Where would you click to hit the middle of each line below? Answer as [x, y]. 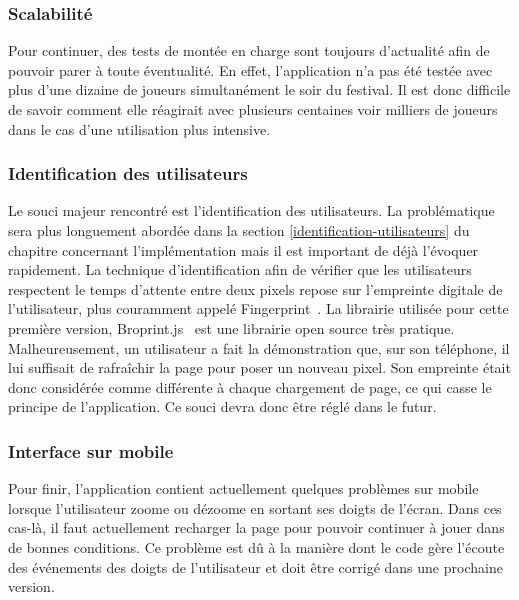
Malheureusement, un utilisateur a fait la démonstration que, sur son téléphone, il [259, 347]
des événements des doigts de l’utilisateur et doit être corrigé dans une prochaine [255, 566]
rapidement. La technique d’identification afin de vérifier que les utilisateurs [240, 269]
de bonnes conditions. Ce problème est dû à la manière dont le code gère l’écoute [256, 546]
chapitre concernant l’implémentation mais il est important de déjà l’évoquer [243, 249]
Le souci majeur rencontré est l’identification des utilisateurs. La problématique [251, 210]
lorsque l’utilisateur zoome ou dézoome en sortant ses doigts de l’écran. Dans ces [255, 507]
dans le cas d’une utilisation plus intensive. [139, 128]
